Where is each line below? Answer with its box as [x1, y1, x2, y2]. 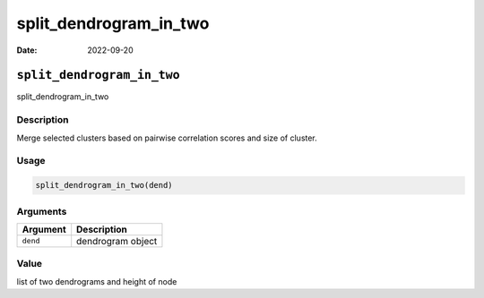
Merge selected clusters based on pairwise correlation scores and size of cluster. [16, 132, 317, 143]
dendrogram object [76, 234, 158, 247]
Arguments [16, 205, 67, 217]
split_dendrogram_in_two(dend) [35, 180, 174, 191]
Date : [16, 45, 38, 55]
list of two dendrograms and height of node [16, 276, 177, 286]
